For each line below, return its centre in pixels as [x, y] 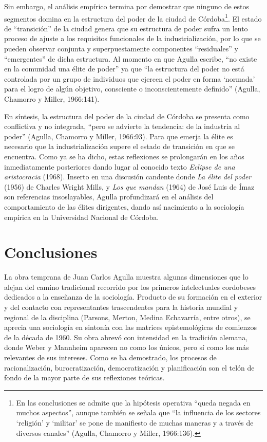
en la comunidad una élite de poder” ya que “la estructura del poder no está [124, 69]
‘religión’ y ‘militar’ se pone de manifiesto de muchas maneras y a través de [135, 422]
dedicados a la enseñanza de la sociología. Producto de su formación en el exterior [133, 297]
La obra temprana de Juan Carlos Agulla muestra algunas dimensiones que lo [126, 277]
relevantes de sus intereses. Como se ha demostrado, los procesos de [110, 357]
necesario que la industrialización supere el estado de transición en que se [119, 146]
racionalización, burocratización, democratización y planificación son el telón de [129, 367]
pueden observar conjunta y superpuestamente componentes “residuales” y [121, 49]
